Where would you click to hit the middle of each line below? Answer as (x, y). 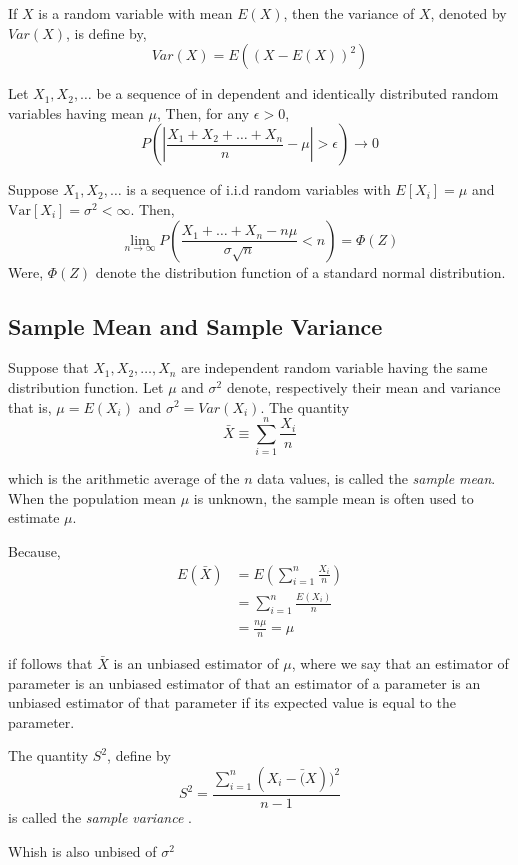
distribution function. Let (86, 386)
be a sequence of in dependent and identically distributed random (297, 93)
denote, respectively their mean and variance (363, 386)
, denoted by (468, 13)
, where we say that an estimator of (400, 662)
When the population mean (92, 497)
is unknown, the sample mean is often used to (333, 497)
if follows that (50, 662)
